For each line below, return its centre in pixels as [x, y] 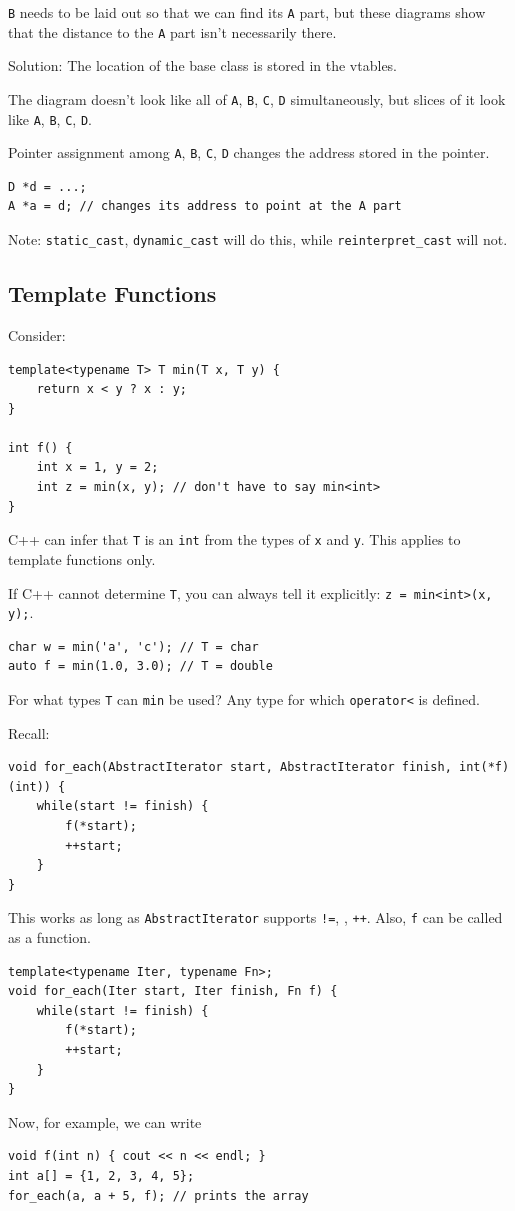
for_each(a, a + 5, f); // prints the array [158, 1195]
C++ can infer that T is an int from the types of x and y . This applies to [234, 539]
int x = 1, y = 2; [97, 467]
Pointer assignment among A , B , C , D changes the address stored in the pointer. [249, 152]
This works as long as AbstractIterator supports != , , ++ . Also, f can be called [255, 917]
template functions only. [82, 558]
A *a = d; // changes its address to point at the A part [205, 206]
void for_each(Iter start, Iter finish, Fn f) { [173, 991]
